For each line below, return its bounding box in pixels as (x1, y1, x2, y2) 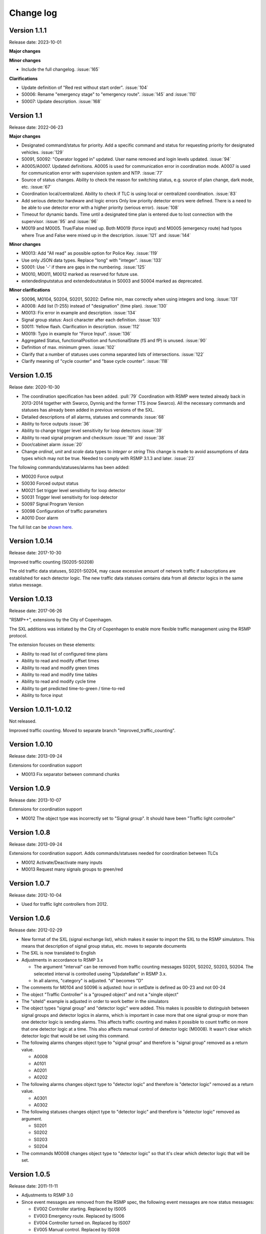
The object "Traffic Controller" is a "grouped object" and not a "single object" (21, 991, 179, 997)
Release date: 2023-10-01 (9, 39, 62, 45)
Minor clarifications (9, 287, 50, 293)
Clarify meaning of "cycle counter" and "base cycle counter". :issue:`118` (21, 358, 169, 364)
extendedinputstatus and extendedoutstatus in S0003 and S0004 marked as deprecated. (21, 278, 203, 284)
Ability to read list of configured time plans (21, 651, 108, 656)
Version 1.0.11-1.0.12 (9, 705, 72, 714)
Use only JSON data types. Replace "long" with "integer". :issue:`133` (21, 257, 163, 263)
